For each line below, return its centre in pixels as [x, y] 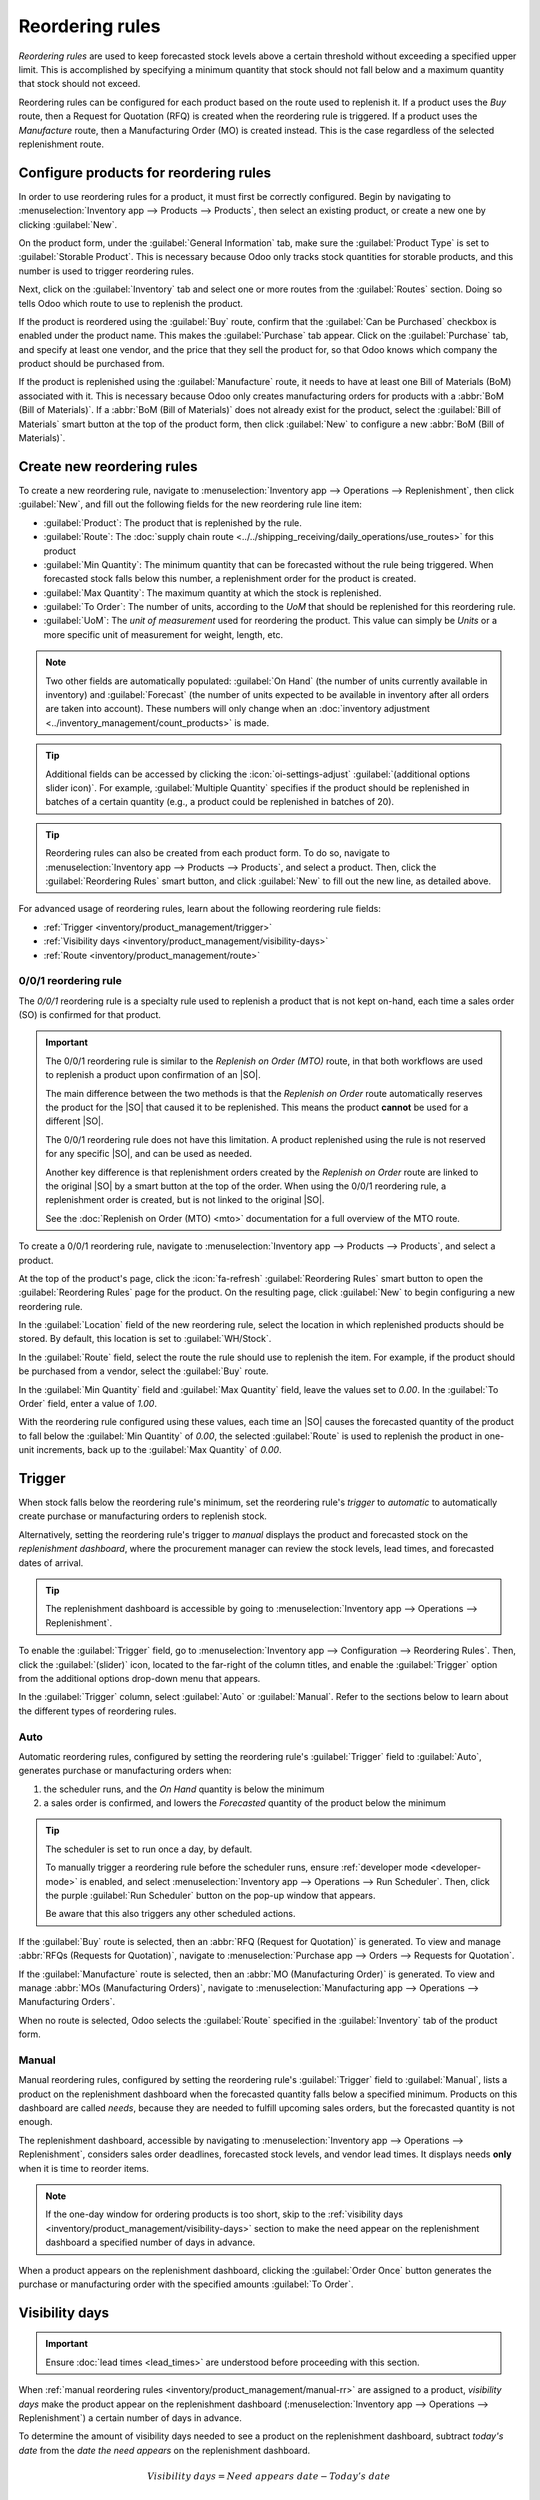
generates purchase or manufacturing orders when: [125, 1771]
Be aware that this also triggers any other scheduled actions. [170, 1914]
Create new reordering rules [108, 466]
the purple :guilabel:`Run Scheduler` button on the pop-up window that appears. [210, 1896]
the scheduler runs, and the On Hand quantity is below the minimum [184, 1789]
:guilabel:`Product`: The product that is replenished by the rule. [172, 522]
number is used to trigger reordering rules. [106, 271]
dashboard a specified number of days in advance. [150, 2242]
